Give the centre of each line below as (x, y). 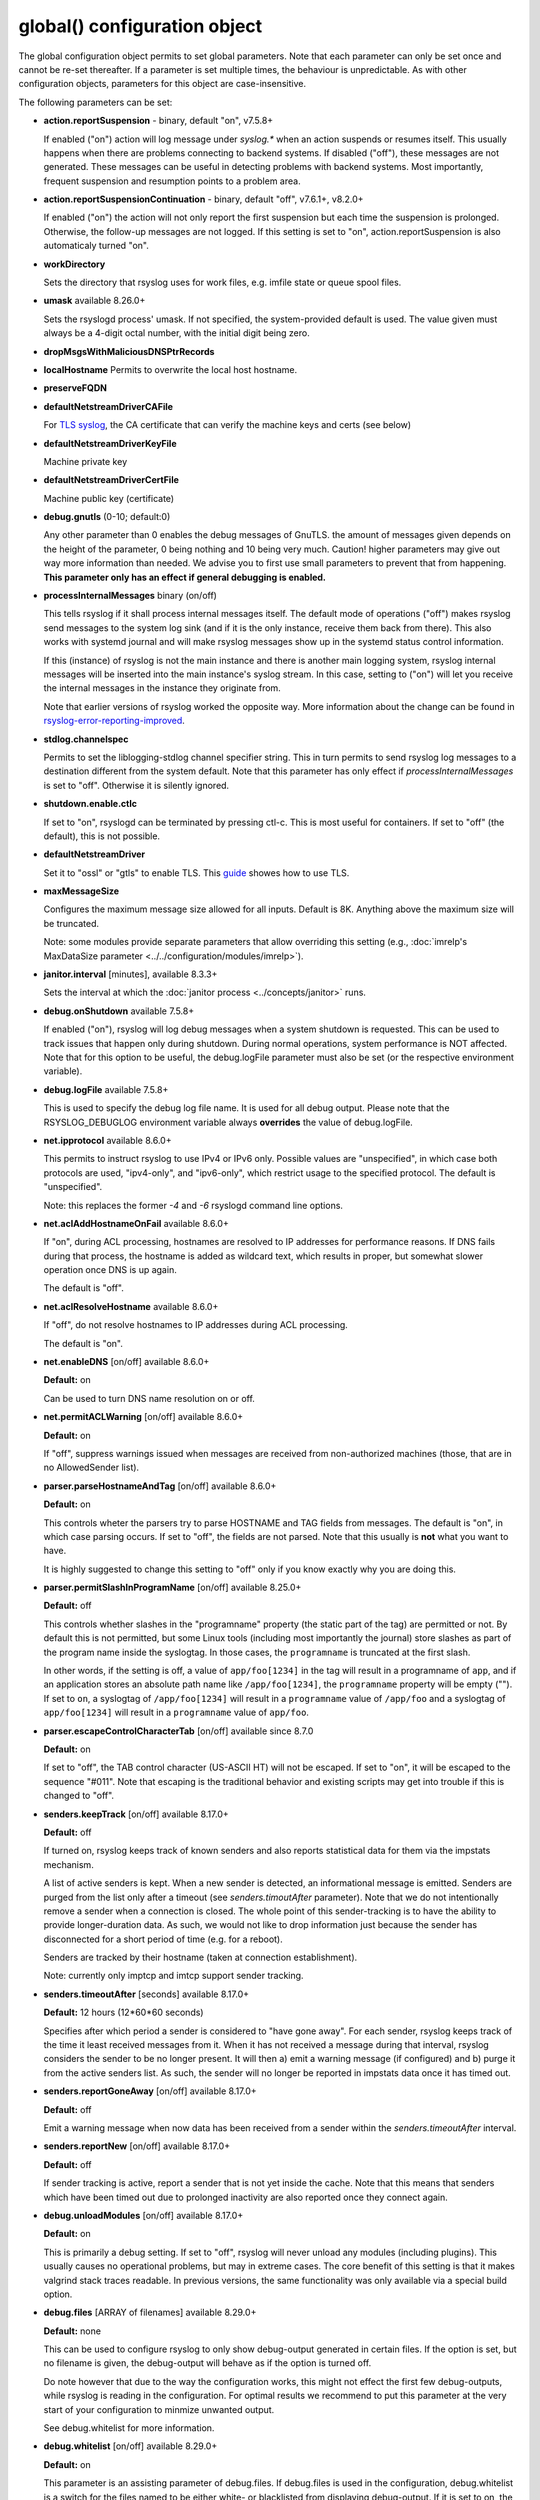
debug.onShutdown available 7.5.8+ (119, 1011)
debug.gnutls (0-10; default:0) (107, 517)
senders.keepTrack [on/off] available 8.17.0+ (136, 1814)
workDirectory (74, 264)
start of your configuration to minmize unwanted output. (159, 2409)
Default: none (72, 2331)
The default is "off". (84, 1288)
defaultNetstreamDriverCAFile (108, 406)
